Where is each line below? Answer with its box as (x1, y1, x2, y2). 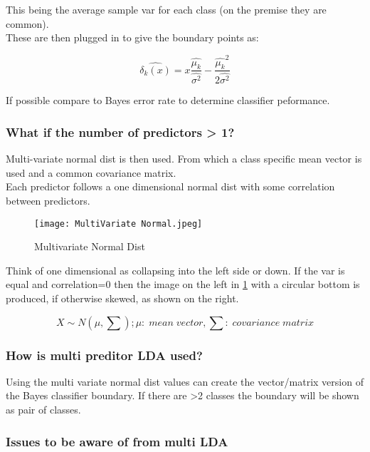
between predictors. (6, 193, 90, 208)
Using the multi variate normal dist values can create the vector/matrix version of (6, 374, 364, 389)
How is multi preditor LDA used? (6, 346, 203, 364)
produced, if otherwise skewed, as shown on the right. (6, 291, 239, 306)
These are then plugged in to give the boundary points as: (6, 30, 259, 45)
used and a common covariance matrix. (6, 165, 176, 180)
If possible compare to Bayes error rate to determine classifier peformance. (6, 93, 330, 108)
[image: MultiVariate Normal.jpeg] (34, 218, 203, 229)
